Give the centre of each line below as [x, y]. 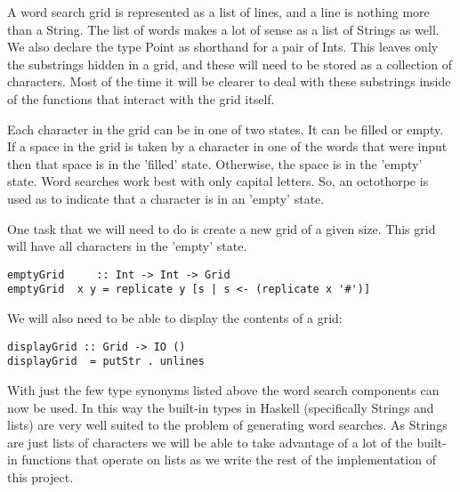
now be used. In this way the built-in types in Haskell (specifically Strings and [221, 407]
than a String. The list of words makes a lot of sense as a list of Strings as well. [223, 29]
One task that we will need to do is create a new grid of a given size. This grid [222, 228]
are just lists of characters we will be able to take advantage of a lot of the [210, 442]
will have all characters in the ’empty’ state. [127, 246]
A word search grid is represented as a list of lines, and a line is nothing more [218, 12]
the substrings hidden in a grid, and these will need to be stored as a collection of [230, 64]
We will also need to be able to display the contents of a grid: [175, 318]
